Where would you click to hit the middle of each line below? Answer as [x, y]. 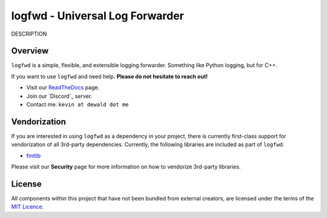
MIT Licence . [28, 207]
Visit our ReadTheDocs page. [63, 88]
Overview [30, 51]
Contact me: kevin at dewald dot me [78, 104]
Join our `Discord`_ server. [59, 96]
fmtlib [34, 155]
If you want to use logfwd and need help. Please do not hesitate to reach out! [110, 76]
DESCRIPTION [29, 34]
